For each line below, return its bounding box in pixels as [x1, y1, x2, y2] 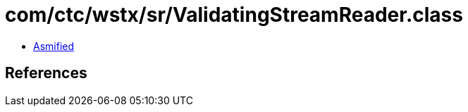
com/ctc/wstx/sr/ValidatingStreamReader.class [5, 3, 463, 27]
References [5, 64, 87, 82]
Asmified [33, 39, 75, 52]
